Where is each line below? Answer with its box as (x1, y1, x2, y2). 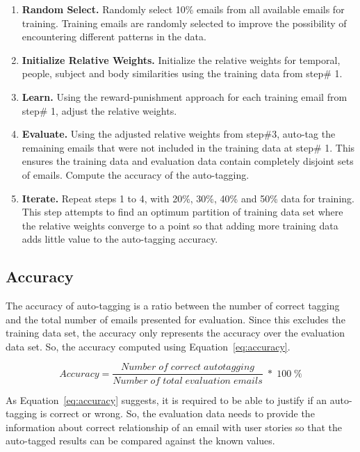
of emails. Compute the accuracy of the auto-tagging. (22, 167, 249, 181)
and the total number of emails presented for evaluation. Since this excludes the (6, 312, 345, 326)
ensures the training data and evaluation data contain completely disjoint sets (22, 154, 354, 168)
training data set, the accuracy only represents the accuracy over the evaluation (6, 325, 345, 340)
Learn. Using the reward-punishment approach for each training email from (22, 89, 347, 104)
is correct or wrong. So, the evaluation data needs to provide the (40, 406, 315, 421)
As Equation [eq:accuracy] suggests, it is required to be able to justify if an (6, 392, 327, 407)
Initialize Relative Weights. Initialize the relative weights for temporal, (22, 52, 341, 67)
